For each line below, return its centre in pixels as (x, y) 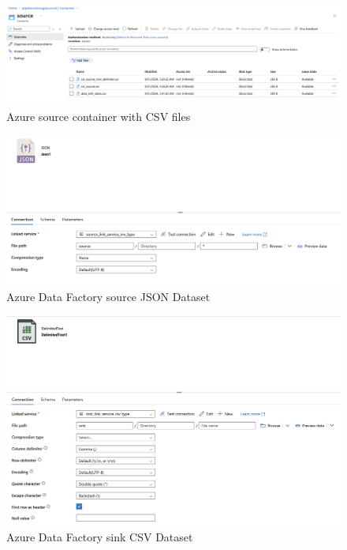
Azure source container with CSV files (99, 117)
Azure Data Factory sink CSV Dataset (100, 536)
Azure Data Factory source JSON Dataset (108, 297)
